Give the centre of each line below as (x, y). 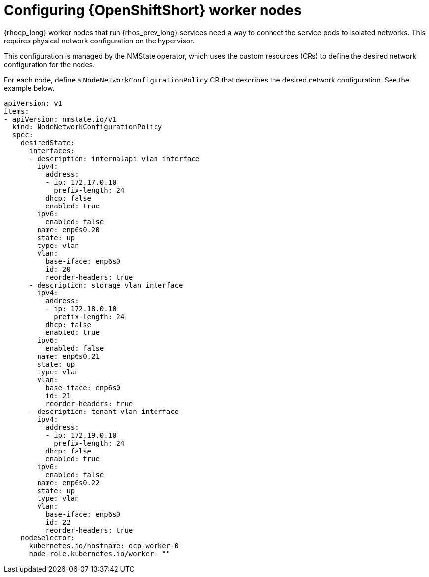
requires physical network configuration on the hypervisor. (99, 41)
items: (17, 111)
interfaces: (52, 150)
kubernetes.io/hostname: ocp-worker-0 (104, 546)
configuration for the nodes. (49, 64)
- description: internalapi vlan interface (114, 158)
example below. (29, 88)
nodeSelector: (48, 538)
